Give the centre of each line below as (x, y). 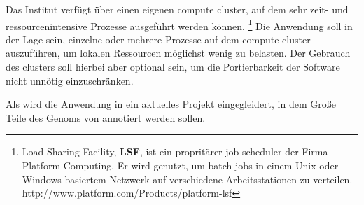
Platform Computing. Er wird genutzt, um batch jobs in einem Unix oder (180, 165)
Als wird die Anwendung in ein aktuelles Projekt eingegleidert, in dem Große (171, 104)
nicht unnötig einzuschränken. (70, 80)
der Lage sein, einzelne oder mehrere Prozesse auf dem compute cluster (158, 39)
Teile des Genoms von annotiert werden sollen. (106, 117)
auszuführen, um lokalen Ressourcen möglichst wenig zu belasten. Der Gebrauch (178, 53)
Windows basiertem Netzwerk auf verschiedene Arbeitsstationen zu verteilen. (187, 179)
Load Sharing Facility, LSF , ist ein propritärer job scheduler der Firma (175, 151)
